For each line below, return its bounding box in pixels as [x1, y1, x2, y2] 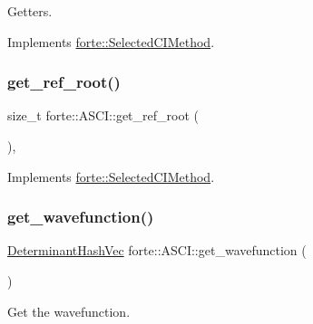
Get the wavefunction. [7, 301, 131, 320]
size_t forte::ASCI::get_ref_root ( [7, 106, 199, 125]
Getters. [7, 2, 53, 20]
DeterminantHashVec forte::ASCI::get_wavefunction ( [7, 241, 307, 260]
